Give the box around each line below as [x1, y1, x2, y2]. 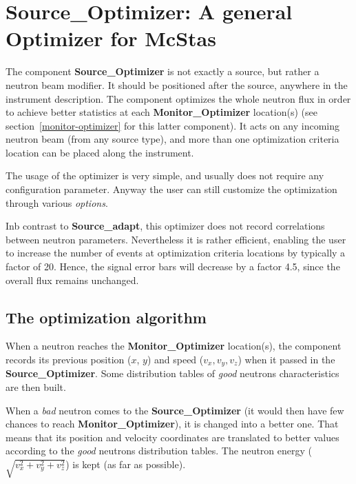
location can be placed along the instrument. [6, 145, 194, 159]
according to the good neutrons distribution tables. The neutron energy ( [6, 443, 313, 458]
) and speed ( [147, 352, 204, 367]
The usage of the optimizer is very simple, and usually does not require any [6, 168, 324, 183]
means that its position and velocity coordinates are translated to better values [6, 430, 339, 444]
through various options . [6, 195, 108, 210]
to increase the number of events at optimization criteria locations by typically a [6, 245, 346, 260]
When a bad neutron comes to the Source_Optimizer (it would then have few [6, 403, 344, 417]
